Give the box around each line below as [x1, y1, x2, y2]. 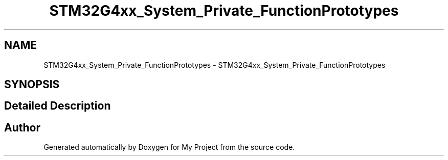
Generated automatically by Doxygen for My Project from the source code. [43, 143, 295, 152]
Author [4, 121, 40, 134]
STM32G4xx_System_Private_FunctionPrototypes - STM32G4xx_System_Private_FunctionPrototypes [43, 60, 386, 69]
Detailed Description [4, 99, 111, 113]
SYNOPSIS [4, 78, 60, 91]
